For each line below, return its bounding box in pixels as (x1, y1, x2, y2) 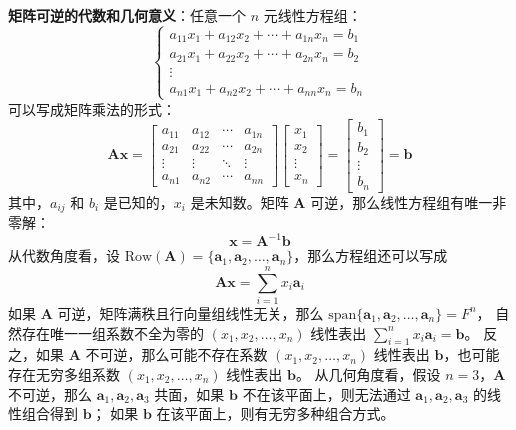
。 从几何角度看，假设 (295, 363, 441, 384)
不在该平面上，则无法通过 (242, 383, 411, 404)
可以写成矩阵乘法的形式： (8, 98, 176, 119)
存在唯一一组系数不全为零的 (21, 322, 204, 343)
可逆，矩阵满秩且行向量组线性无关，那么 (57, 302, 324, 323)
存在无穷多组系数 (8, 363, 120, 384)
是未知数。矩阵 (190, 191, 289, 212)
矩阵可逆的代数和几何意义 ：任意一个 (8, 5, 246, 25)
